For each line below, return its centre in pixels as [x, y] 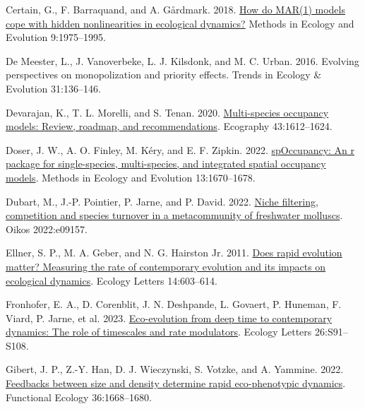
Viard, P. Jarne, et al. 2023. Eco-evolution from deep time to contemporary [169, 318]
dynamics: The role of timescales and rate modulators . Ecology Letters [159, 332]
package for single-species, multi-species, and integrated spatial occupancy [166, 164]
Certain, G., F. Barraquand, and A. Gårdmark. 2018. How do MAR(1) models [175, 9]
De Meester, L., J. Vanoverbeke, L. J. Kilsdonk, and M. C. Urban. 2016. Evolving [182, 60]
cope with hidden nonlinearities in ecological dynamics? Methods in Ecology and [180, 23]
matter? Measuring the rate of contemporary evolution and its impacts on [166, 266]
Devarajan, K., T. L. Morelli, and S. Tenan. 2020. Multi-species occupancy [167, 112]
